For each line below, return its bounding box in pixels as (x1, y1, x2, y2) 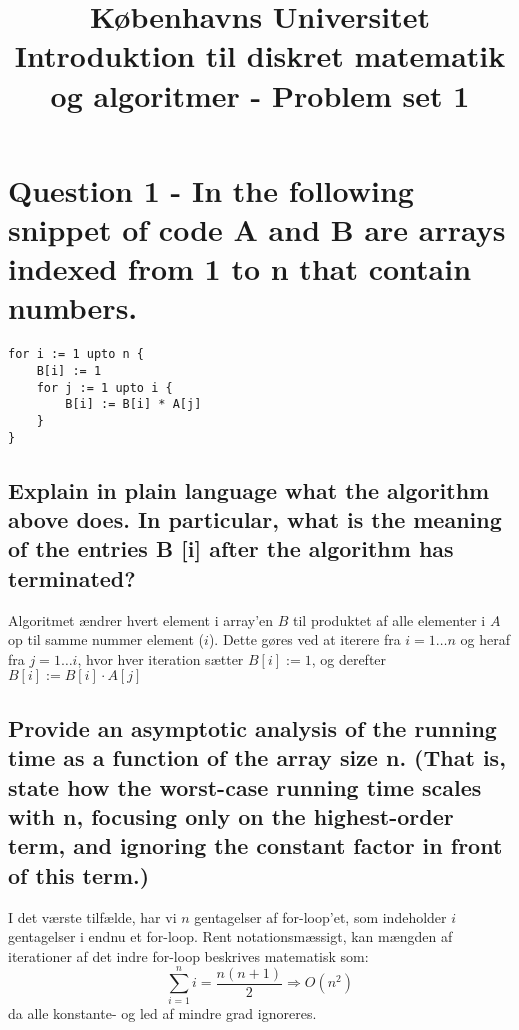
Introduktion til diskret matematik (14, 35, 506, 76)
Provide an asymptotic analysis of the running (8, 712, 497, 743)
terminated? (8, 562, 136, 593)
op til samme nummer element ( (8, 629, 205, 650)
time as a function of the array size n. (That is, (8, 742, 506, 773)
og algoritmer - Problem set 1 (50, 74, 470, 115)
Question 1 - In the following (8, 169, 414, 210)
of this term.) (8, 859, 150, 890)
